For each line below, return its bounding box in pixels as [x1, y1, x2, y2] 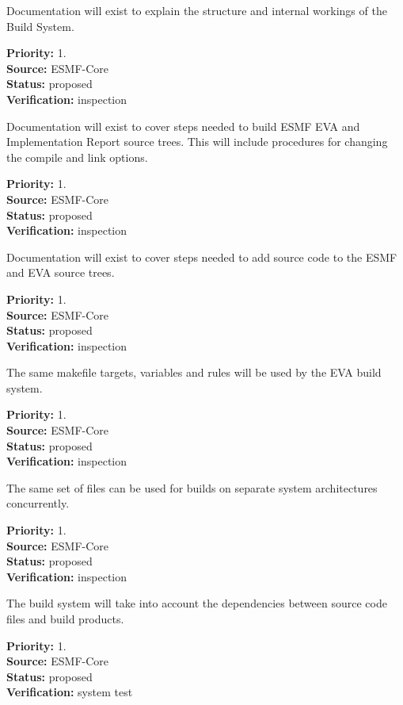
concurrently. [6, 495, 70, 512]
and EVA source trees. [6, 264, 115, 281]
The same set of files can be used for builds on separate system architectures [6, 479, 378, 496]
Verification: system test [6, 684, 133, 700]
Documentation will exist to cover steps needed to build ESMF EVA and [6, 117, 360, 134]
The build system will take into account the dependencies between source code [6, 595, 387, 611]
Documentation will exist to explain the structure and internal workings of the [6, 2, 387, 18]
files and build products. [6, 611, 124, 626]
